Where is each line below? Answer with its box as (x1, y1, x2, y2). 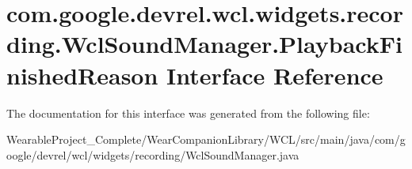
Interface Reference (166, 58, 383, 91)
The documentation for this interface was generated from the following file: (6, 104, 370, 121)
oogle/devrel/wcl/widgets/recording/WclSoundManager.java (6, 146, 299, 163)
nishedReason (6, 58, 158, 91)
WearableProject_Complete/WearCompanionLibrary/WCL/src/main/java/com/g (6, 131, 406, 148)
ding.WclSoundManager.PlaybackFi (6, 28, 402, 60)
